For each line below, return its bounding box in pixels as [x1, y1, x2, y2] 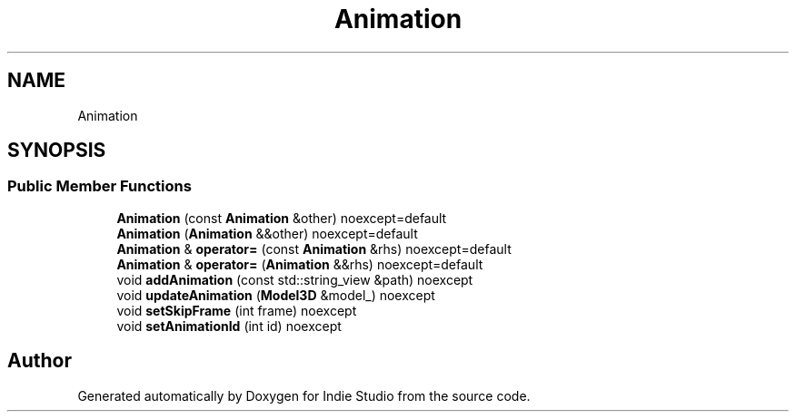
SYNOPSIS [7, 139, 106, 162]
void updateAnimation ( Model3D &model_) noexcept [116, 287, 435, 303]
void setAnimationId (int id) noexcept [116, 317, 342, 334]
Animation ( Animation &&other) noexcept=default [116, 225, 418, 241]
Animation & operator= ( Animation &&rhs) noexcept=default [116, 256, 483, 272]
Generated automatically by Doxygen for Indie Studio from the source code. [77, 387, 531, 404]
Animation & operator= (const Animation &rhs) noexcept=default [116, 240, 512, 257]
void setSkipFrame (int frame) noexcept [116, 302, 357, 318]
